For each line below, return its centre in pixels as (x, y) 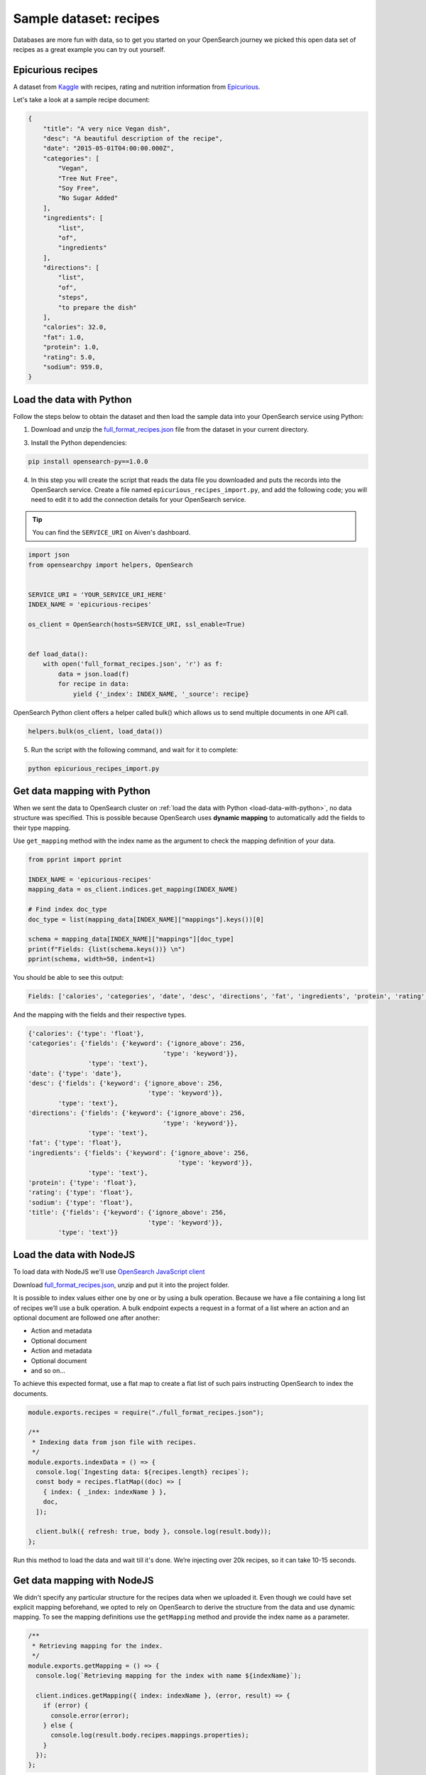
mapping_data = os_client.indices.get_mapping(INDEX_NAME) (133, 890)
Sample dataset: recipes (86, 18)
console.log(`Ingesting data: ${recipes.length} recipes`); (142, 1472)
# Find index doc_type (67, 910)
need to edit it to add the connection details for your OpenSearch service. (138, 500)
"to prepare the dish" (98, 307)
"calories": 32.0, (75, 327)
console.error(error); (90, 1715)
